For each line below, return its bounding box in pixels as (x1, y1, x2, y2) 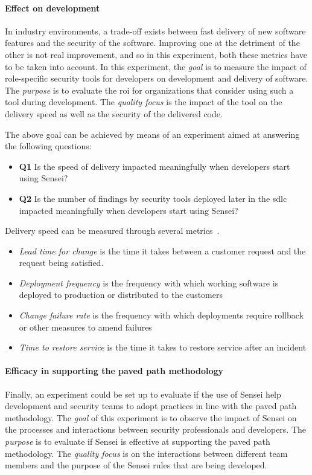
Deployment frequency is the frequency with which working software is (19, 276, 279, 289)
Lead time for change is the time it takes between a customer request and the (19, 244, 306, 257)
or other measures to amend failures (19, 320, 152, 333)
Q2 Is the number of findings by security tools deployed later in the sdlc (19, 192, 287, 204)
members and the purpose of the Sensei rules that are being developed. (5, 459, 267, 471)
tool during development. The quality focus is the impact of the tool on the (5, 95, 282, 108)
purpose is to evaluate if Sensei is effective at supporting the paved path (5, 435, 270, 448)
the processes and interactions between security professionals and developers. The (5, 423, 307, 436)
